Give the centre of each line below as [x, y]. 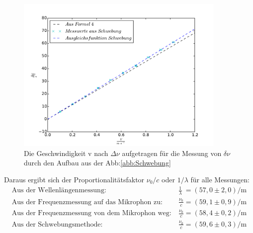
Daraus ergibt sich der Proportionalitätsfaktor [74, 179]
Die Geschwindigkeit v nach [66, 153]
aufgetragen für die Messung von [172, 153]
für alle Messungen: [220, 179]
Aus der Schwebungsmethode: [57, 224]
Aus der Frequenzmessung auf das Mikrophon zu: [87, 202]
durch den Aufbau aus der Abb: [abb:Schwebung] [97, 163]
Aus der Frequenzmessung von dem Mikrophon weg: [91, 213]
